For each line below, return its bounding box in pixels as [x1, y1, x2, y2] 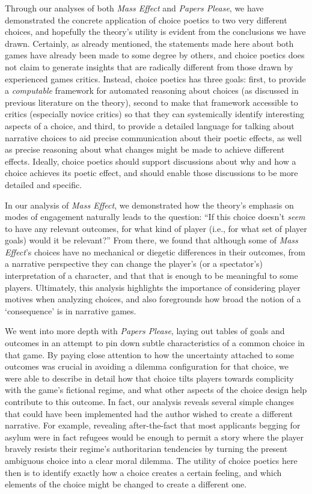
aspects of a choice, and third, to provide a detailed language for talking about [5, 119, 295, 132]
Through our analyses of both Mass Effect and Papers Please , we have [5, 2, 264, 14]
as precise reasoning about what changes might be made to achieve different [5, 143, 285, 156]
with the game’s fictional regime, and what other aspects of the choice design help [5, 383, 307, 396]
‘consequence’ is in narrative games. [5, 304, 136, 317]
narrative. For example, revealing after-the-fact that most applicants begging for [5, 419, 301, 431]
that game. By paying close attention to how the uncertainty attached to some [5, 348, 295, 361]
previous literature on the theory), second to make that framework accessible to [5, 96, 298, 108]
